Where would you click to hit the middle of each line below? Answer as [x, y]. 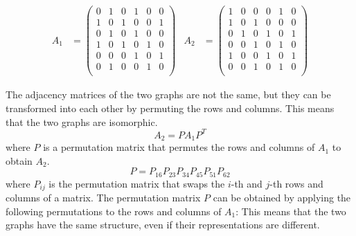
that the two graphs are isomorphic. [82, 121]
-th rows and [296, 183]
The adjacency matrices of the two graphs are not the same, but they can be [168, 94]
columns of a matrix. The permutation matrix [103, 198]
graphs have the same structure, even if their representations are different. [163, 225]
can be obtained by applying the [282, 198]
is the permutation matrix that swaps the [137, 183]
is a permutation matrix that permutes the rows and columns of [179, 147]
